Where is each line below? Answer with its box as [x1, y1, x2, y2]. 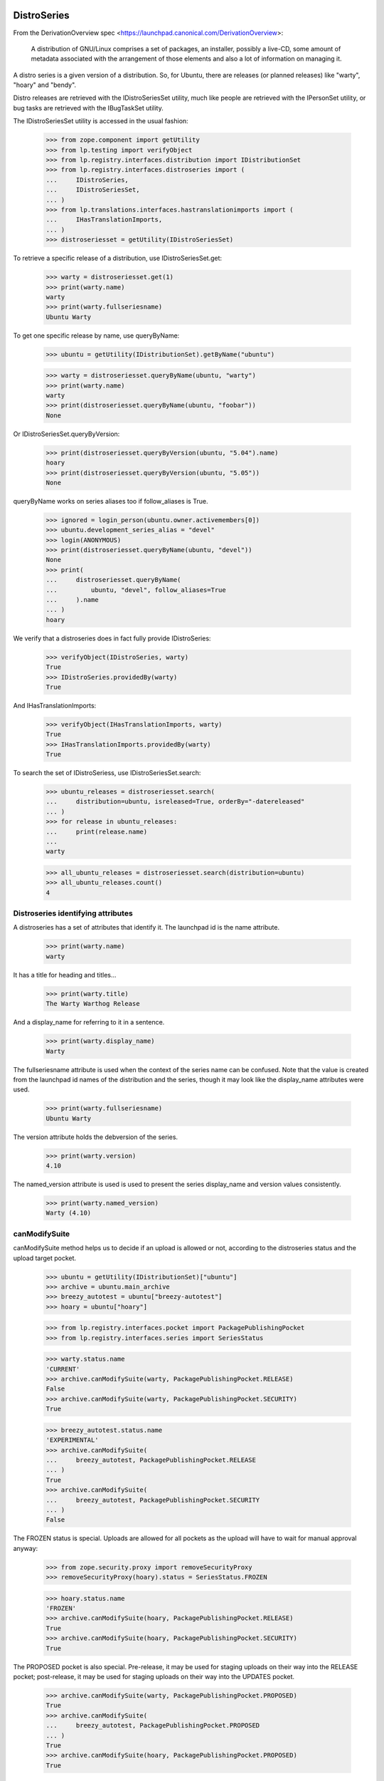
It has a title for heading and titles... [13, 970, 117, 979]
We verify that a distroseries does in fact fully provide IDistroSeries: [13, 634, 211, 643]
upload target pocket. [13, 1254, 77, 1262]
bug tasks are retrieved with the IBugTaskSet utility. [13, 103, 164, 112]
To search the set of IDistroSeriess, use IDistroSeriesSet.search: [13, 769, 201, 777]
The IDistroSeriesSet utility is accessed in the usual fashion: [13, 117, 188, 125]
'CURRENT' [46, 1365, 80, 1373]
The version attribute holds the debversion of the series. [13, 1133, 178, 1141]
